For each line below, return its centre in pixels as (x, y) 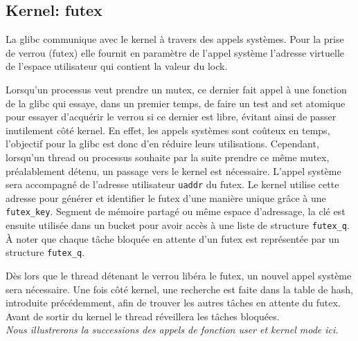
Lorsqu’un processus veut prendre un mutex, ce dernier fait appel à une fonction (176, 89)
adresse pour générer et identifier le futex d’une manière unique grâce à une (166, 197)
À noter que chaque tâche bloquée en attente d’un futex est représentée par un (173, 238)
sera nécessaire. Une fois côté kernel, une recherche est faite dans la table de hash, (179, 289)
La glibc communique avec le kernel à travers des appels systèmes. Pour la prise (175, 39)
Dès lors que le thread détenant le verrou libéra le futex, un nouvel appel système (179, 275)
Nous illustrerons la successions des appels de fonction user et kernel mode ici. (172, 330)
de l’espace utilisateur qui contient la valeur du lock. (117, 66)
